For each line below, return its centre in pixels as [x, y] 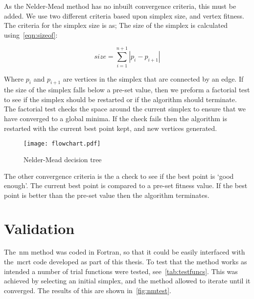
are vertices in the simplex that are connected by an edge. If [153, 78]
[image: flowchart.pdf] [62, 144]
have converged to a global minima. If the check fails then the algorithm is [115, 118]
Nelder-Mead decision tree [63, 159]
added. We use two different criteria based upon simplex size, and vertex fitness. [124, 15]
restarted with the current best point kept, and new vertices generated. [111, 128]
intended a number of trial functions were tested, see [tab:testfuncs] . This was [121, 271]
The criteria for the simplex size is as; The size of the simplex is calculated [116, 25]
